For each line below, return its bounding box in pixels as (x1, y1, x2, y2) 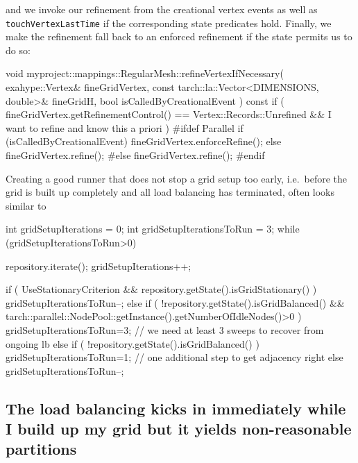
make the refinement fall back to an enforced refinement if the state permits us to (6, 29, 352, 44)
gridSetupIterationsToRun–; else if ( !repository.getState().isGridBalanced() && (6, 295, 345, 310)
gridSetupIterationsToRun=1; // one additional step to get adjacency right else (6, 350, 343, 364)
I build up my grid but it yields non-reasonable (6, 418, 352, 439)
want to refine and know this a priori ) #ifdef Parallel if (6, 120, 244, 135)
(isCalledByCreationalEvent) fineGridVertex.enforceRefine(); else (6, 134, 282, 149)
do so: (6, 42, 31, 57)
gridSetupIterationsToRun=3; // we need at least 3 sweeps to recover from (6, 322, 324, 337)
